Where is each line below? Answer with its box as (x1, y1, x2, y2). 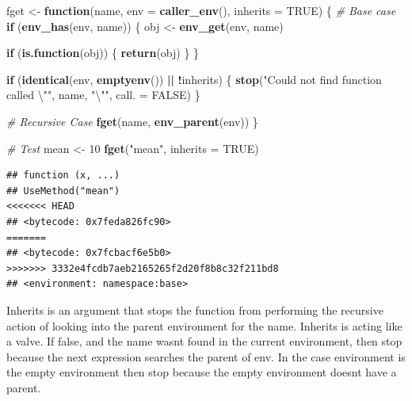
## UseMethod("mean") (6, 185, 120, 197)
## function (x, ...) (6, 170, 120, 181)
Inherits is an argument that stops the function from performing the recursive (6, 301, 383, 318)
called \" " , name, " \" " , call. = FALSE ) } (6, 86, 200, 103)
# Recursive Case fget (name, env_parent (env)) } (6, 113, 258, 129)
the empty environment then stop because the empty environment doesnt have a (6, 364, 397, 380)
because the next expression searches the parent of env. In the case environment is (6, 348, 406, 365)
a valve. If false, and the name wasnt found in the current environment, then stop (6, 333, 402, 349)
